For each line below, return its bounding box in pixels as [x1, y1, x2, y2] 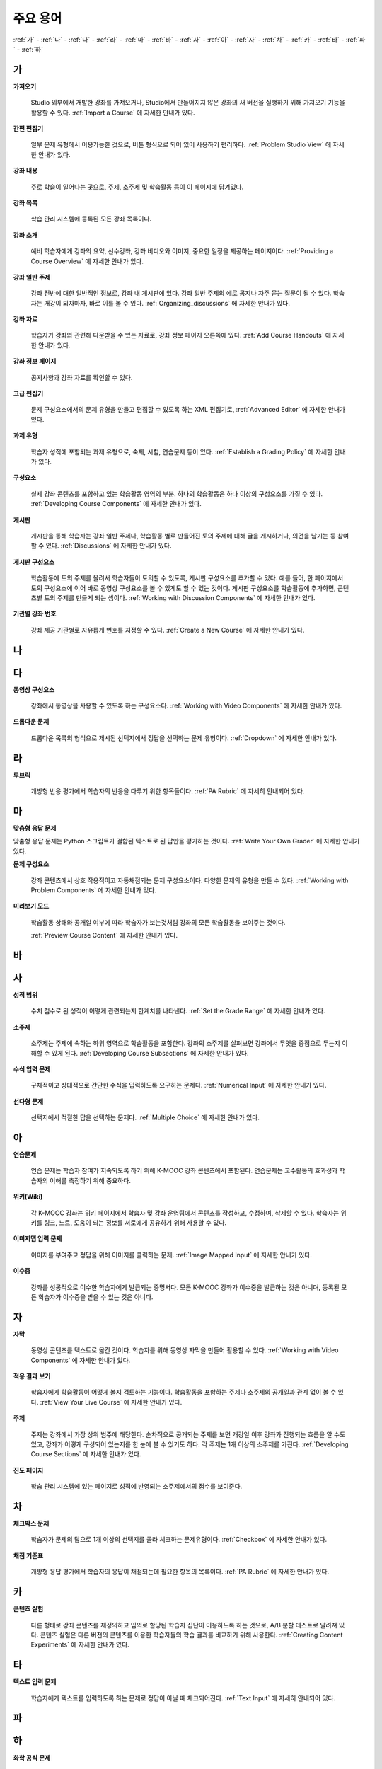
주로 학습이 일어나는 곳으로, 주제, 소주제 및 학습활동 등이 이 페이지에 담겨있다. [30, 183, 244, 191]
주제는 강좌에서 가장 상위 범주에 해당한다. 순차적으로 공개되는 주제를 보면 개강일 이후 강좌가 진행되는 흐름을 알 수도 [30, 1430, 346, 1439]
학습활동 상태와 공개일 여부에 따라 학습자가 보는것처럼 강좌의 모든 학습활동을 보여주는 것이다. [30, 918, 286, 926]
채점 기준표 [13, 1551, 44, 1560]
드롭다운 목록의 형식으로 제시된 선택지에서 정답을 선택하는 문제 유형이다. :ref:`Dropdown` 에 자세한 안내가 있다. [30, 733, 337, 742]
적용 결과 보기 [13, 1372, 51, 1381]
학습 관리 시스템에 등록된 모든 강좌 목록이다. [30, 214, 152, 223]
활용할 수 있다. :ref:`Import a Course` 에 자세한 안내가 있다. [30, 108, 195, 117]
